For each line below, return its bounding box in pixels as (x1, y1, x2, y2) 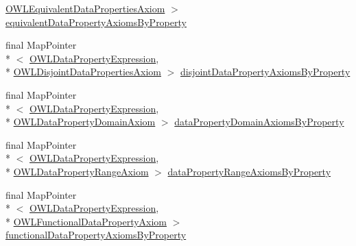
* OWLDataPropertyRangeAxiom (5, 164, 149, 178)
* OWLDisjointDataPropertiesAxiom (5, 64, 161, 79)
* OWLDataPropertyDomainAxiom (5, 114, 156, 129)
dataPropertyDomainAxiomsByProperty (174, 114, 344, 129)
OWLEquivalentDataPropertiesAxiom (5, 1, 165, 15)
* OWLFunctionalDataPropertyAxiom (5, 214, 167, 228)
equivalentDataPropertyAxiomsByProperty (5, 14, 187, 29)
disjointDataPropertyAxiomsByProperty (180, 64, 351, 79)
